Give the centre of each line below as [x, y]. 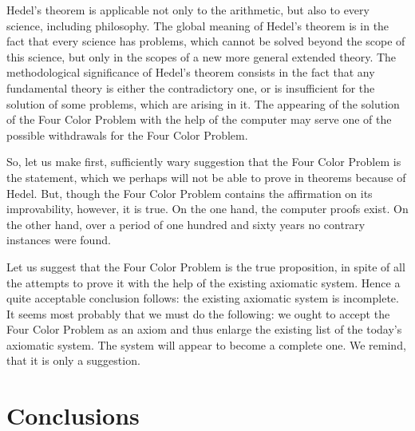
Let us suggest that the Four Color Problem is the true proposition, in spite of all [206, 266]
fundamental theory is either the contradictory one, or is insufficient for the [191, 87]
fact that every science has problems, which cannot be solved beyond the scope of [206, 41]
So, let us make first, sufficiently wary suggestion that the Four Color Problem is [204, 162]
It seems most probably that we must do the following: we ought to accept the [198, 313]
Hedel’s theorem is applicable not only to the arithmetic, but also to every [188, 10]
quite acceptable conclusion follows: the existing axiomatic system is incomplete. [203, 298]
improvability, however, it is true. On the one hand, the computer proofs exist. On [207, 209]
